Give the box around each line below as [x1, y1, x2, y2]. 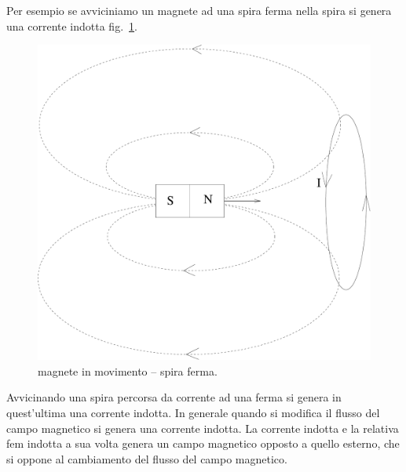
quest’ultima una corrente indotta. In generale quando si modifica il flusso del [6, 405, 380, 420]
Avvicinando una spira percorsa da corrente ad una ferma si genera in [6, 389, 342, 405]
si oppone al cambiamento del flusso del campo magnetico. [6, 450, 287, 467]
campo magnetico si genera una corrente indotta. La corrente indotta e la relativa [6, 419, 399, 436]
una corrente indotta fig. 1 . [6, 17, 137, 34]
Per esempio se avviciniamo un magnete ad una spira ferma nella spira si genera [6, 2, 392, 18]
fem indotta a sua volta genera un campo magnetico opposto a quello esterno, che [6, 435, 400, 452]
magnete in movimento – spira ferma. [38, 362, 218, 379]
